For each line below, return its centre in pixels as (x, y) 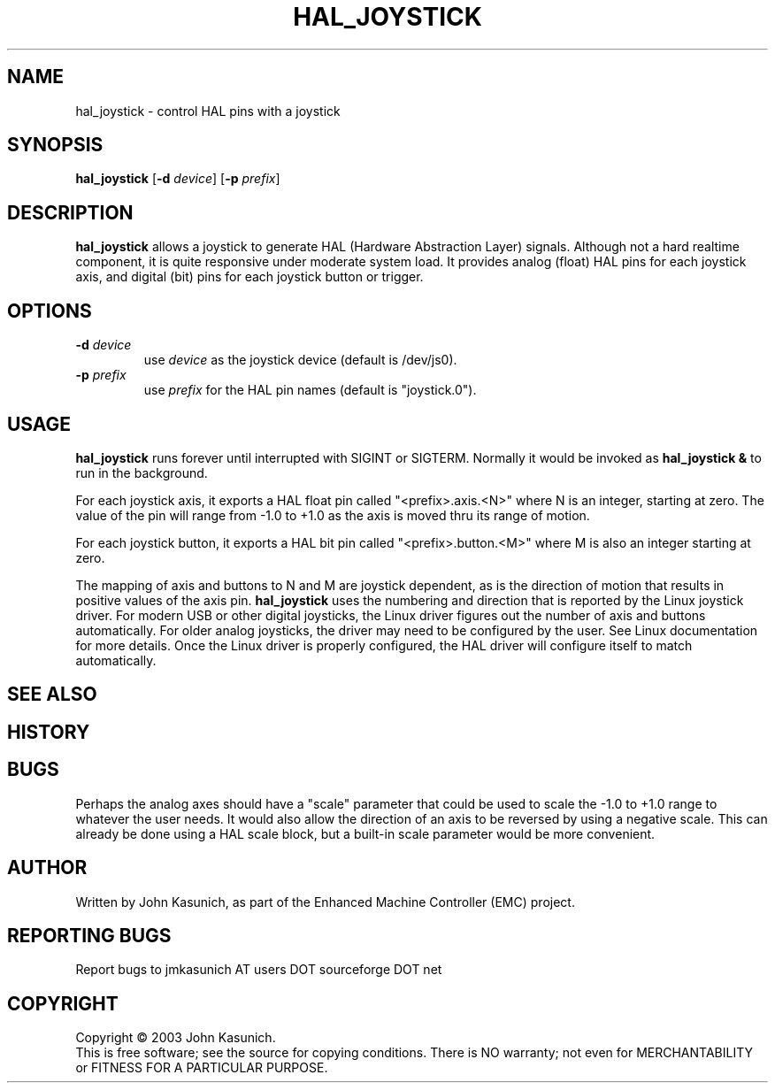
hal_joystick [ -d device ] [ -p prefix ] (178, 179)
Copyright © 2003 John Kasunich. (176, 1038)
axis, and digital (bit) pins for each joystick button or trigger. (249, 277)
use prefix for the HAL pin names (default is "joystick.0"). (310, 390)
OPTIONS (50, 311)
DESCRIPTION (70, 212)
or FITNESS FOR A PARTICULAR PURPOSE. (202, 1068)
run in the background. (142, 472)
